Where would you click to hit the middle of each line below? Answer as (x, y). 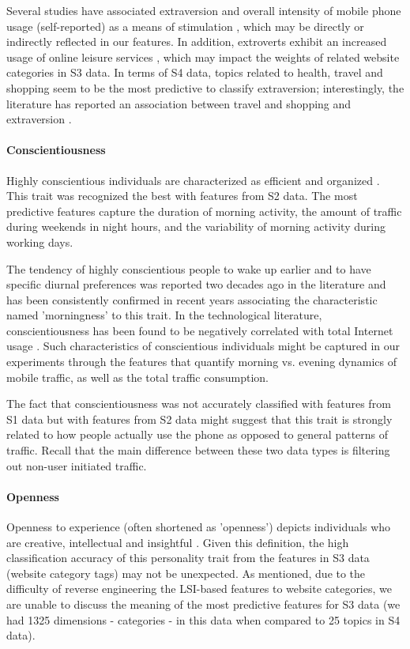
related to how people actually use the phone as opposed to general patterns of (197, 434)
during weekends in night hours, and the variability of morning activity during (196, 226)
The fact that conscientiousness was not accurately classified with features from (199, 404)
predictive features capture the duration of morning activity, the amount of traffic (204, 211)
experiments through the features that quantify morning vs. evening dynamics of (202, 362)
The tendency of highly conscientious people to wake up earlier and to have (189, 268)
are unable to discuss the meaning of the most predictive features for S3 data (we (203, 604)
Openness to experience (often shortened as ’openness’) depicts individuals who (199, 527)
